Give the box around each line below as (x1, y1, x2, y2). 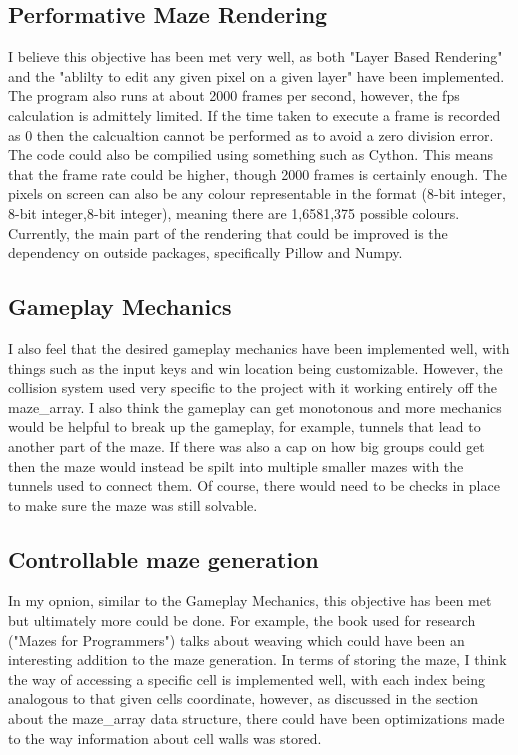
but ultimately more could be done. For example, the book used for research (8, 610, 476, 631)
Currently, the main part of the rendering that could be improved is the (8, 222, 448, 243)
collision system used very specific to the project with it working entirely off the (8, 377, 497, 398)
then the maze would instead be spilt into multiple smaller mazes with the (8, 455, 464, 476)
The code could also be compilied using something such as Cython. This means (8, 144, 494, 165)
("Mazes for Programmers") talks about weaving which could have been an (8, 629, 465, 650)
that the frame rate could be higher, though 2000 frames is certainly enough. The (8, 163, 507, 184)
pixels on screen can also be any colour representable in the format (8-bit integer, (8, 183, 506, 204)
